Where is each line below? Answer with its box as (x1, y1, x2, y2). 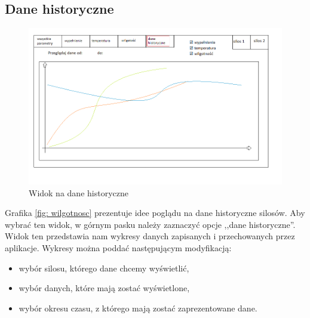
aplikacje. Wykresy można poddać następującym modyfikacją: (5, 242, 232, 254)
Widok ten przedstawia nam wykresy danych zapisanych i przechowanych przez (5, 230, 295, 242)
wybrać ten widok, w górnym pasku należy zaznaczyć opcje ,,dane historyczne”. (5, 218, 296, 230)
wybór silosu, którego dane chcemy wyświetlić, (19, 261, 189, 274)
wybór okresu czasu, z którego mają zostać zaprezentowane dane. (19, 301, 257, 314)
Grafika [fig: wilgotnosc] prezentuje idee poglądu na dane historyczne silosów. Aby (5, 206, 305, 219)
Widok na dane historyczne (29, 186, 128, 199)
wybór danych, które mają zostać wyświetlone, (19, 282, 190, 294)
